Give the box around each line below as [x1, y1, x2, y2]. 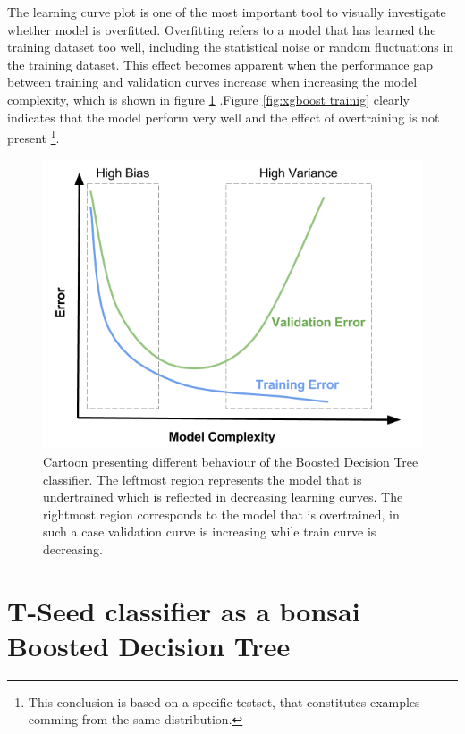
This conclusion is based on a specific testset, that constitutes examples [28, 692, 420, 711]
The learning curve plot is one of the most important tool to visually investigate [7, 3, 446, 21]
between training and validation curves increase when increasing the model [7, 72, 418, 91]
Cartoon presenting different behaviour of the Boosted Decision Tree [43, 451, 418, 470]
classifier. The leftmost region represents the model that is [43, 469, 362, 488]
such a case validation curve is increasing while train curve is [43, 522, 376, 541]
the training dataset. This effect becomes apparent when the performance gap [7, 55, 433, 73]
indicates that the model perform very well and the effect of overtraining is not [7, 107, 440, 126]
